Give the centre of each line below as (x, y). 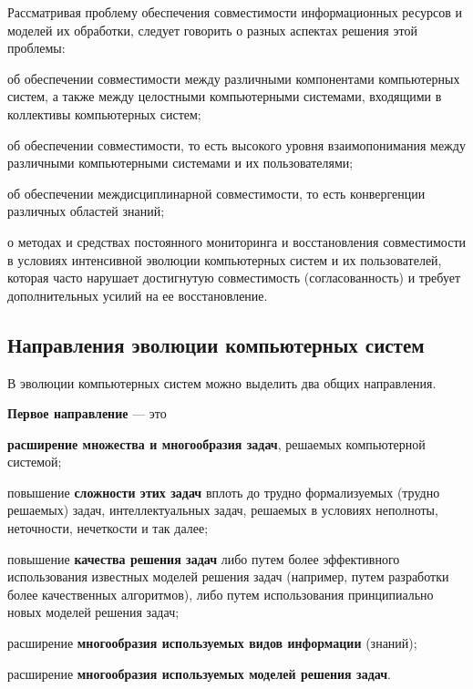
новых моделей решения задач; (93, 612)
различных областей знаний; (86, 211)
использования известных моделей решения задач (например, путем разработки (228, 576)
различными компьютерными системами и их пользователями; (180, 163)
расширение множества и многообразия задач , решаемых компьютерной (216, 443)
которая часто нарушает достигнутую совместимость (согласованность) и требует (234, 278)
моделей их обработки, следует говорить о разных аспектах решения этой (212, 30)
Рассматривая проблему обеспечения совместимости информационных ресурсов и (235, 12)
